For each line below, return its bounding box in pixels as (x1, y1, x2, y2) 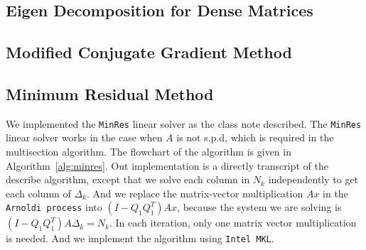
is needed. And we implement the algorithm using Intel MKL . (6, 231, 274, 246)
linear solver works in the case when (6, 130, 163, 145)
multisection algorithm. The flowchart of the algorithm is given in (6, 144, 291, 159)
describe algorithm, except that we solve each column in (6, 172, 250, 187)
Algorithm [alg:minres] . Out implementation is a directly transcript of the (6, 158, 328, 173)
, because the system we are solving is (177, 200, 342, 214)
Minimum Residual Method (6, 82, 214, 104)
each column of (6, 185, 71, 200)
